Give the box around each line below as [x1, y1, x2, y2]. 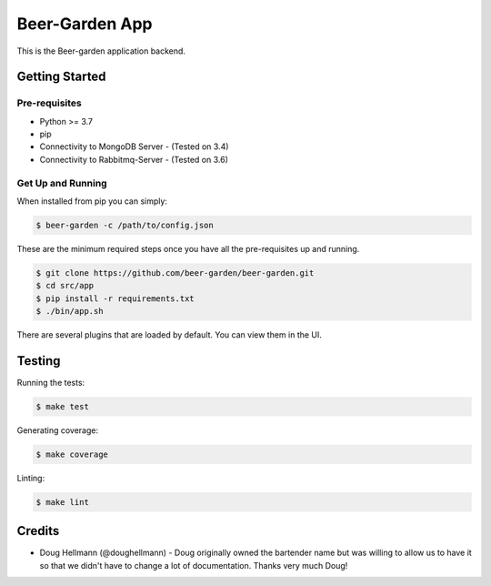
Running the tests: [16, 378, 85, 389]
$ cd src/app [35, 280, 95, 291]
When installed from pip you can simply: [16, 196, 168, 207]
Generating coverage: [16, 425, 99, 436]
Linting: [16, 472, 45, 483]
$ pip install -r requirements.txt [35, 293, 195, 304]
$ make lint [35, 497, 90, 507]
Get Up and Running [16, 177, 108, 189]
